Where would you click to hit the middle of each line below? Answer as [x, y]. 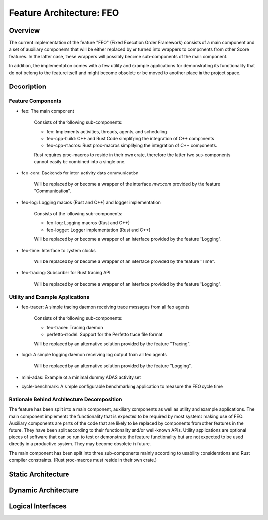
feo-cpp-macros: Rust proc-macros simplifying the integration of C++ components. [132, 145]
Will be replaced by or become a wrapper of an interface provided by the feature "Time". [125, 261]
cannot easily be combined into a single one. [80, 162]
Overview [25, 31]
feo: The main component [48, 111]
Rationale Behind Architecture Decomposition [66, 399]
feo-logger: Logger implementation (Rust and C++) [99, 230]
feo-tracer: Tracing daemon [75, 327]
